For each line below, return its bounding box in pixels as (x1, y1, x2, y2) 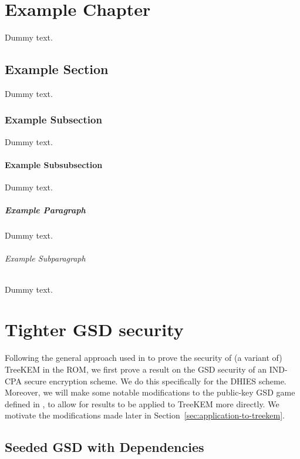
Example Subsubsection (5, 158, 103, 170)
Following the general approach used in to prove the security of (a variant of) (5, 351, 282, 364)
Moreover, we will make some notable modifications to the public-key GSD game (5, 386, 295, 398)
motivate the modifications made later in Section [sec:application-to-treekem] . (5, 409, 285, 421)
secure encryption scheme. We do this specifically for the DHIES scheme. (24, 374, 286, 387)
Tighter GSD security (5, 317, 184, 341)
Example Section (5, 60, 109, 78)
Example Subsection (5, 112, 102, 127)
